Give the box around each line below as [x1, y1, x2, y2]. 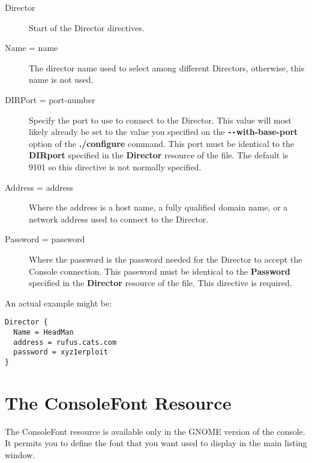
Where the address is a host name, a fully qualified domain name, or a [29, 201, 288, 214]
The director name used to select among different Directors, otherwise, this [29, 61, 305, 74]
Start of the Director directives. [29, 21, 145, 34]
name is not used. [29, 73, 94, 86]
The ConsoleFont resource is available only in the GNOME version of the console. [5, 425, 305, 437]
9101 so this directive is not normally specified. [29, 161, 202, 173]
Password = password [5, 233, 85, 245]
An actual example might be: [5, 296, 112, 309]
